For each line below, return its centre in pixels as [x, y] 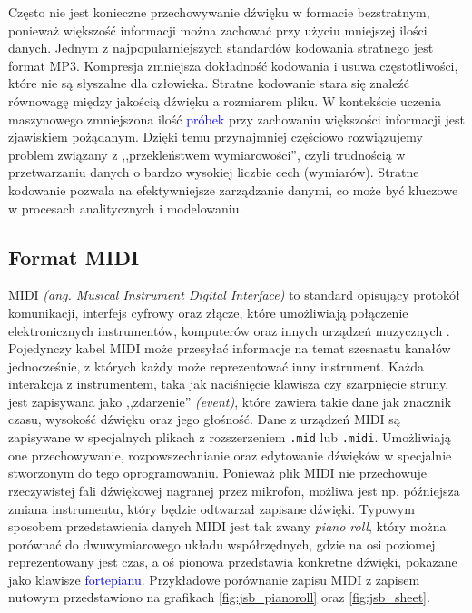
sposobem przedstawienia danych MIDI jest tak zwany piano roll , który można [227, 526]
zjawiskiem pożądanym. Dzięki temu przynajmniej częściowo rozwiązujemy [216, 137]
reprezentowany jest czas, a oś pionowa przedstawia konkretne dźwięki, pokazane [233, 562]
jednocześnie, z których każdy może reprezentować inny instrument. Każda [216, 366]
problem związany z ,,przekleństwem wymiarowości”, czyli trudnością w [207, 154]
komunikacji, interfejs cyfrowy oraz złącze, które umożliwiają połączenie [208, 312]
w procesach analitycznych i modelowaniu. [126, 208]
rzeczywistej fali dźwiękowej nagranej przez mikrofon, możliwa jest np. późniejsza [234, 490]
